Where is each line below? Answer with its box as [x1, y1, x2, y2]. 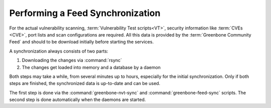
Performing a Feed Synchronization [9, 7, 161, 18]
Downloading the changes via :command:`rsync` [22, 57, 122, 63]
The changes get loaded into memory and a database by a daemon [22, 64, 161, 70]
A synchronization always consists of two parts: [9, 48, 108, 54]
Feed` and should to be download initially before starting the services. [9, 39, 154, 45]
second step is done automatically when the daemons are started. [9, 96, 146, 102]
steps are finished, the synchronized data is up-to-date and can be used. [9, 80, 161, 86]
